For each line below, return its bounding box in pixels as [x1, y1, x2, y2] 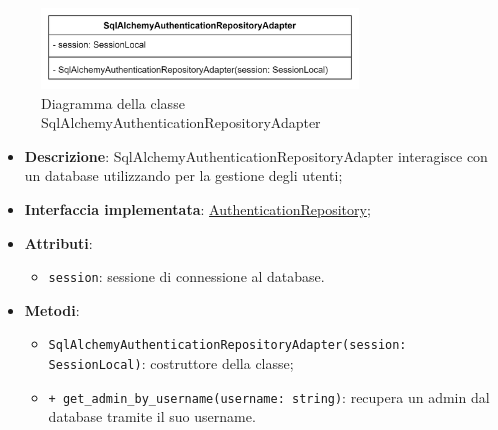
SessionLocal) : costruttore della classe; [48, 353, 294, 374]
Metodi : [24, 299, 80, 320]
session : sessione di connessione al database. [48, 266, 325, 287]
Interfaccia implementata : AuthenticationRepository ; [24, 199, 371, 220]
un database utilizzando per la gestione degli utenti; [24, 165, 343, 186]
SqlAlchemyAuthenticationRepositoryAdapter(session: [48, 338, 407, 353]
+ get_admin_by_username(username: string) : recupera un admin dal [48, 386, 490, 407]
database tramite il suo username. [48, 406, 256, 427]
